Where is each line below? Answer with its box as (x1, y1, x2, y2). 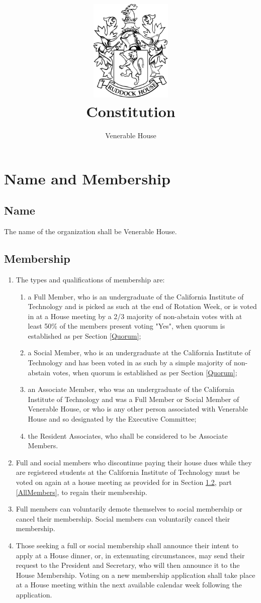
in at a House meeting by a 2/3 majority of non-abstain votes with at (28, 311, 242, 321)
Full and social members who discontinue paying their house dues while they (16, 457, 252, 467)
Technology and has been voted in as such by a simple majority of (28, 357, 232, 368)
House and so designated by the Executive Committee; (28, 414, 197, 424)
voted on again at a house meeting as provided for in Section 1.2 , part (16, 477, 232, 487)
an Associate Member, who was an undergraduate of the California (28, 384, 234, 394)
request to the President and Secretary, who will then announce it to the (16, 560, 240, 570)
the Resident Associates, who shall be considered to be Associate (28, 430, 228, 441)
